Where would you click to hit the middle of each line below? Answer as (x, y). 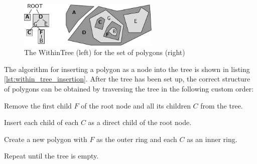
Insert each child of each (41, 122)
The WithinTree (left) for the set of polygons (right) (105, 52)
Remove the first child (38, 105)
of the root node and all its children (136, 105)
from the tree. (222, 105)
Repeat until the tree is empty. (51, 156)
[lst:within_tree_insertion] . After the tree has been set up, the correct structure (127, 79)
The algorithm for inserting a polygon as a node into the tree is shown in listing (127, 69)
